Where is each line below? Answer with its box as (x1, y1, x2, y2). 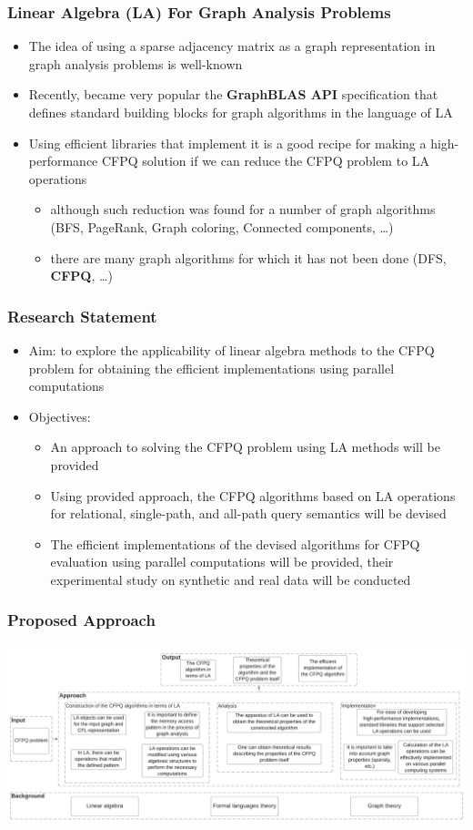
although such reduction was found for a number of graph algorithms (50, 200, 436, 219)
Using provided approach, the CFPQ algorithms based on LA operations (50, 486, 456, 505)
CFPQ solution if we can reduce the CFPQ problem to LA (101, 151, 430, 170)
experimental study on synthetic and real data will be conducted (50, 569, 411, 589)
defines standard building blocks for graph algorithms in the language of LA (28, 103, 453, 121)
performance (28, 151, 98, 170)
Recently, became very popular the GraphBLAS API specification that (28, 85, 438, 104)
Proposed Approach (7, 609, 156, 631)
